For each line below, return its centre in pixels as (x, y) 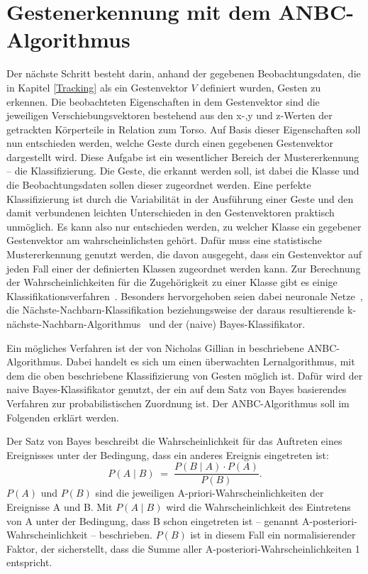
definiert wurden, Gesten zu (261, 87)
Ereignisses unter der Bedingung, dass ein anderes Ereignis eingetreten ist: (168, 454)
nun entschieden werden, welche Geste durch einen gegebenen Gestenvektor (170, 143)
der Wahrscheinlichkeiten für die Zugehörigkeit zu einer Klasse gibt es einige (172, 282)
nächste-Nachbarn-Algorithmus (74, 324)
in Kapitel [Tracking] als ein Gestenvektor (97, 87)
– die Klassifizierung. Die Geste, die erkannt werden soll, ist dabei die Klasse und (183, 171)
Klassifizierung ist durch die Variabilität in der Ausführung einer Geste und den (180, 198)
